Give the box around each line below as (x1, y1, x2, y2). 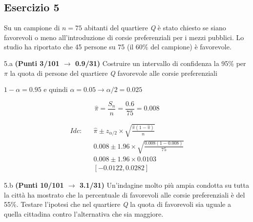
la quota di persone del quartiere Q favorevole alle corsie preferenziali (10, 67, 217, 78)
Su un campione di (4, 22, 60, 33)
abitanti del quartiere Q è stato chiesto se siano (84, 22, 226, 33)
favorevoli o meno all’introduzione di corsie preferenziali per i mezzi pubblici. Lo (4, 32, 244, 42)
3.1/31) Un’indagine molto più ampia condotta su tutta (79, 180, 249, 190)
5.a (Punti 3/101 (4, 58, 60, 68)
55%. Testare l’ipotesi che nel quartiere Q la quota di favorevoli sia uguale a (4, 199, 231, 209)
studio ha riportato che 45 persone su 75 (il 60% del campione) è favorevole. (4, 42, 232, 52)
